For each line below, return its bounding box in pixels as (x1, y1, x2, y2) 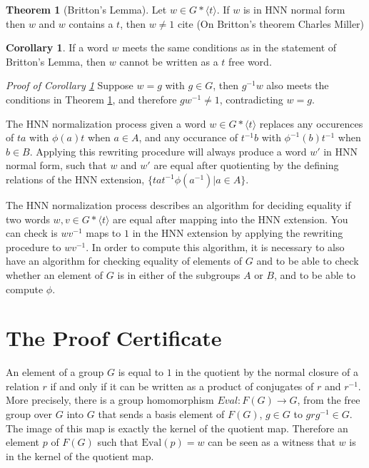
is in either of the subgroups (117, 267, 241, 282)
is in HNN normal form (243, 2, 345, 16)
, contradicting (219, 91, 283, 106)
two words (6, 211, 50, 226)
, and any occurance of (138, 130, 238, 145)
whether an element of (6, 267, 103, 282)
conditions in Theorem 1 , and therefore (6, 91, 177, 106)
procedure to (6, 239, 61, 254)
